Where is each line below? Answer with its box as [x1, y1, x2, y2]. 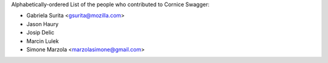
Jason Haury [26, 20, 59, 27]
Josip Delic [26, 29, 55, 36]
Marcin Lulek [26, 37, 59, 45]
